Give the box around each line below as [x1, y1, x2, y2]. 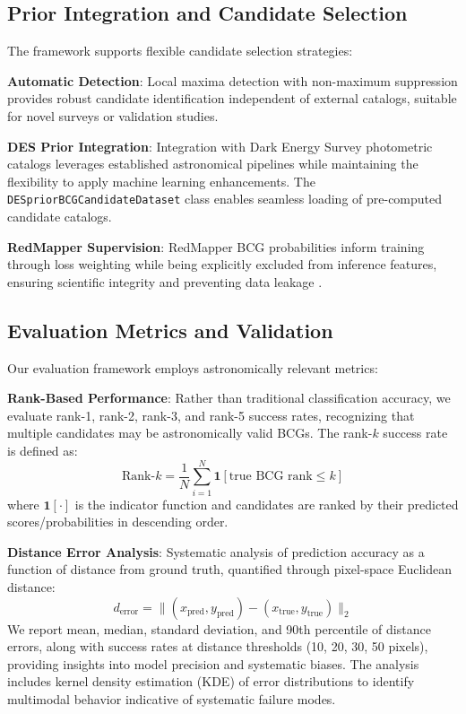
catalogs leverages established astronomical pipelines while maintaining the [7, 154, 419, 173]
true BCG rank [229, 470, 313, 483]
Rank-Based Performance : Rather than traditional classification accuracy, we [7, 388, 451, 407]
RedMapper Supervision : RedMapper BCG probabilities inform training [7, 237, 425, 256]
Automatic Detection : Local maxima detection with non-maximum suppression [7, 71, 458, 90]
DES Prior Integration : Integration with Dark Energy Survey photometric [7, 136, 433, 155]
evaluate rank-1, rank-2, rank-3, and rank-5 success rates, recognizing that [7, 405, 415, 424]
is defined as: [7, 440, 78, 459]
